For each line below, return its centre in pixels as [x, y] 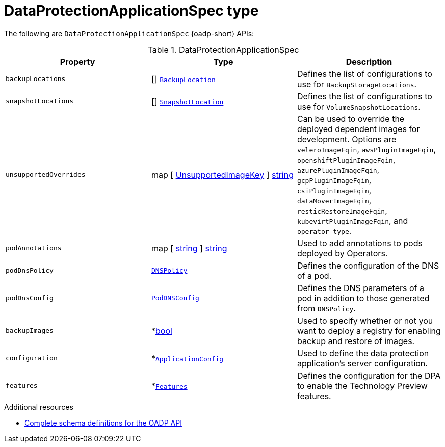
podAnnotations [34, 248]
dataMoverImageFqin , [334, 200]
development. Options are [347, 139]
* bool [162, 331]
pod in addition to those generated [363, 298]
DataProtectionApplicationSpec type [132, 11]
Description [369, 61]
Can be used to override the [351, 119]
